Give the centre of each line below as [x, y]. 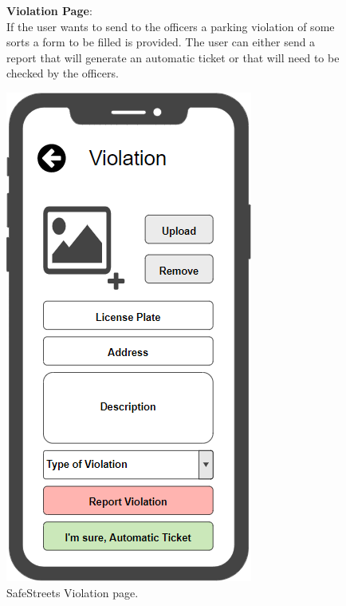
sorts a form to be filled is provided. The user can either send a [161, 42]
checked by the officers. [63, 73]
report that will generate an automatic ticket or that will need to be [173, 57]
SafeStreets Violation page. [73, 592]
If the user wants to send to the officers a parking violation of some [171, 26]
